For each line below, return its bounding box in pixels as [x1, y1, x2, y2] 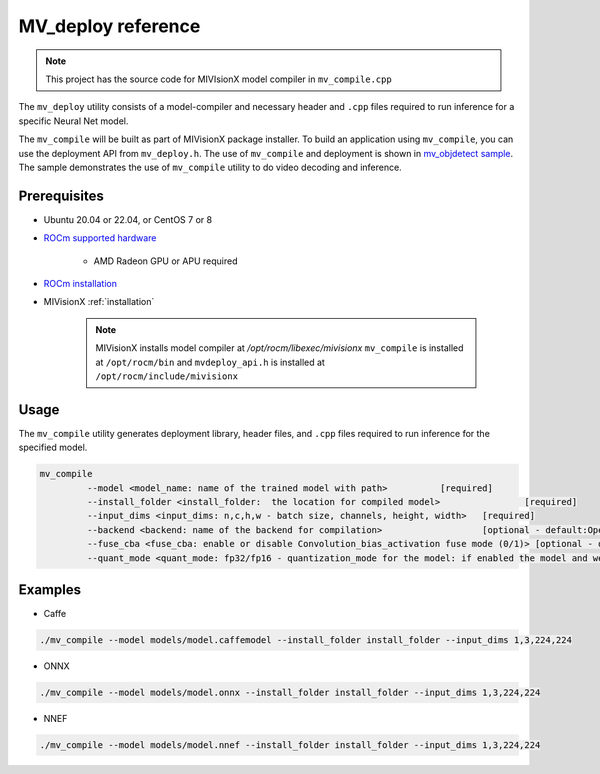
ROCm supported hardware [43, 232, 157, 244]
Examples [18, 581, 82, 598]
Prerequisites [18, 187, 104, 204]
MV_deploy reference [18, 15, 201, 37]
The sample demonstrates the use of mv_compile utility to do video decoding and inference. [18, 161, 402, 173]
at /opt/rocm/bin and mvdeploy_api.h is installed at [95, 356, 325, 368]
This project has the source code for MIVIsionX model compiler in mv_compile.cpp [45, 73, 392, 85]
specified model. [18, 441, 88, 454]
